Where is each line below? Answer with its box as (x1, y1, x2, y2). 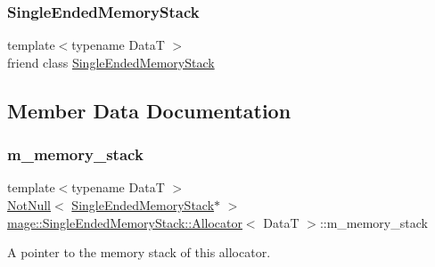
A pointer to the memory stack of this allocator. (7, 243, 271, 262)
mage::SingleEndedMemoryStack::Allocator (7, 213, 242, 231)
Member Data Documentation (7, 96, 291, 124)
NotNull (7, 196, 52, 214)
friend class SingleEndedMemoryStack (7, 53, 215, 71)
